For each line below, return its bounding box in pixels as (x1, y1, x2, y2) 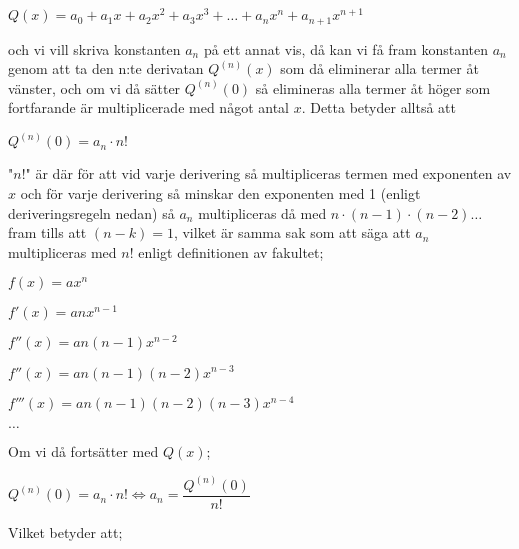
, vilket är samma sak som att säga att (173, 222, 411, 243)
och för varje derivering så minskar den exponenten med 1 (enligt (20, 182, 421, 203)
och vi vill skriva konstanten (8, 38, 181, 59)
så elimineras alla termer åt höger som (255, 77, 491, 98)
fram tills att (8, 222, 87, 243)
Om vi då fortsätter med (8, 440, 159, 461)
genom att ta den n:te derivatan (8, 58, 204, 79)
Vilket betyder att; (8, 521, 123, 542)
